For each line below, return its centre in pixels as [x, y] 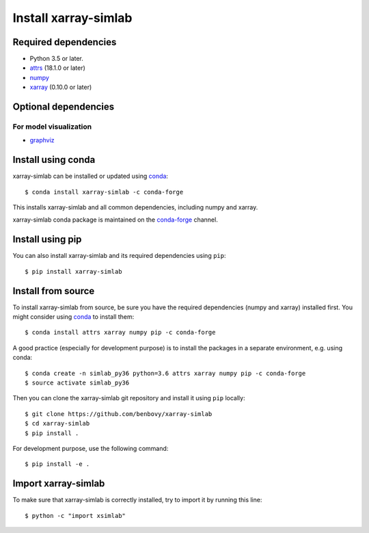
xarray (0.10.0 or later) [61, 87]
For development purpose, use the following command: [91, 448]
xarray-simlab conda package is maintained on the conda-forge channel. [115, 220]
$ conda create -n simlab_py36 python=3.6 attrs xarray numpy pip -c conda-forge [165, 373]
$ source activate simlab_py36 [77, 383]
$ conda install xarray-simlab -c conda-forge [104, 192]
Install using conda [54, 160]
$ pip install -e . [57, 464]
